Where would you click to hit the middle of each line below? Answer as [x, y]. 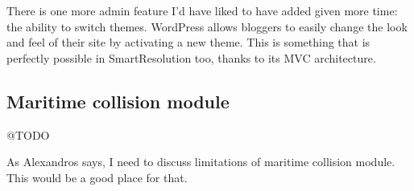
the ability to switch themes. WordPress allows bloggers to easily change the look [207, 26]
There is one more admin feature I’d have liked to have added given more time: [202, 10]
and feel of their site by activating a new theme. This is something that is [188, 42]
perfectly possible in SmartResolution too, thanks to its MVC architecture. [191, 57]
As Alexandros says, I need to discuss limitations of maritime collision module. [201, 162]
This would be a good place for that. [97, 177]
